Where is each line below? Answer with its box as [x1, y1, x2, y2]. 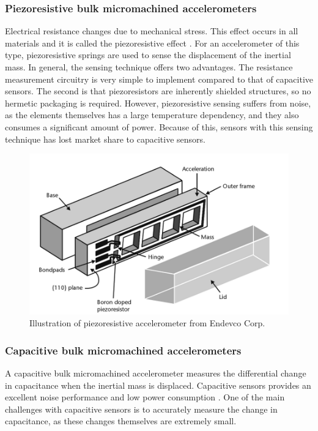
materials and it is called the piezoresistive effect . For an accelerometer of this [5, 36, 300, 49]
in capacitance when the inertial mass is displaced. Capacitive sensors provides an [5, 378, 311, 391]
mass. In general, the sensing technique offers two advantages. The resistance [5, 61, 293, 73]
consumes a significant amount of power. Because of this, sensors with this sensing [5, 120, 313, 133]
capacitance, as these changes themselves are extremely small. [5, 414, 237, 427]
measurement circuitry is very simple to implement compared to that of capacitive [5, 72, 313, 85]
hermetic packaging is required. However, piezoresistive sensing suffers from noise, [5, 96, 311, 109]
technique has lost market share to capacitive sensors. [5, 132, 205, 145]
